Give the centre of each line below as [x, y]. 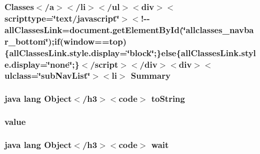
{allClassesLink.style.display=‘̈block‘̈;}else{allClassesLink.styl [130, 52]
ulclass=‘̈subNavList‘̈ [47, 75]
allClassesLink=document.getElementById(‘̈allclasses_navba [129, 29]
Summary [150, 75]
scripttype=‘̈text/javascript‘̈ [62, 18]
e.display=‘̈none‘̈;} [42, 64]
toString [168, 99]
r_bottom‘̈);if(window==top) [66, 41]
